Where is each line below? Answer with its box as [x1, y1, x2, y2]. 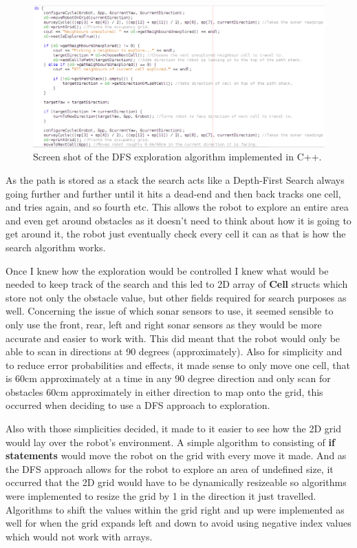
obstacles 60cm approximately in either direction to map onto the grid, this [6, 384, 323, 399]
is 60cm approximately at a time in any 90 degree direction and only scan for [6, 371, 331, 386]
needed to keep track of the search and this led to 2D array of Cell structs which [6, 277, 348, 291]
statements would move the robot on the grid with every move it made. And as [6, 448, 347, 463]
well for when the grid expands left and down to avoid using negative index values [6, 516, 351, 530]
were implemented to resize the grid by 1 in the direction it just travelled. [6, 489, 316, 503]
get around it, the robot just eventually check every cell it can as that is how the [6, 226, 346, 241]
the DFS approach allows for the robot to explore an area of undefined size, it [6, 461, 334, 476]
